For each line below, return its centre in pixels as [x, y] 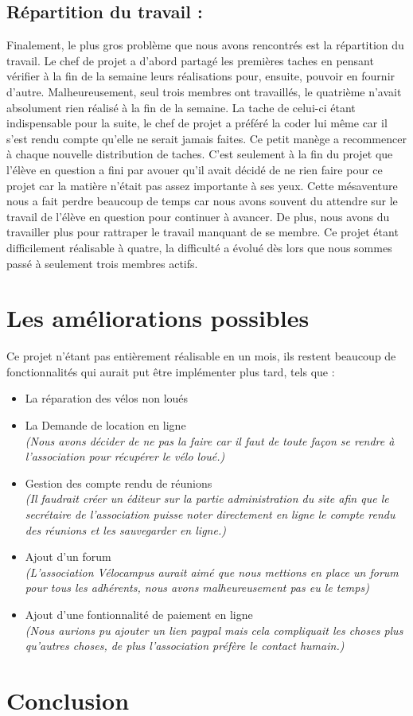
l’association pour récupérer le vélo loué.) [125, 456]
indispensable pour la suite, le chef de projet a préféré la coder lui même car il [197, 123]
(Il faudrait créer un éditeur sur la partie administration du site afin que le [207, 498]
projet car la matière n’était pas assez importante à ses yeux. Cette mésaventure [202, 185]
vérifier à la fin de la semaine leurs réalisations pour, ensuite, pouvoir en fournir [201, 76]
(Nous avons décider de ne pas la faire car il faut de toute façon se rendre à [210, 440]
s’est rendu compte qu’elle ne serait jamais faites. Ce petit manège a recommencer [206, 138]
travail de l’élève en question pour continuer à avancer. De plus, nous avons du [198, 216]
